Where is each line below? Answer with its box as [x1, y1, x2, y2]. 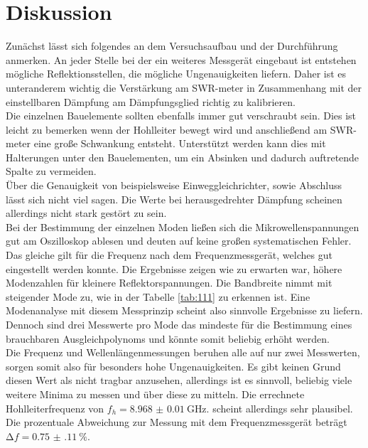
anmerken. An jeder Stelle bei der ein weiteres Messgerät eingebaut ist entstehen [6, 52, 357, 67]
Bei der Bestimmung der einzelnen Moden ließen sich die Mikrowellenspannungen [6, 219, 359, 234]
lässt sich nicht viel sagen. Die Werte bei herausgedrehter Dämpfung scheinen [6, 191, 342, 206]
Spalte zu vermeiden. [6, 164, 97, 178]
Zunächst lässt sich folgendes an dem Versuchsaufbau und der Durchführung [6, 38, 338, 53]
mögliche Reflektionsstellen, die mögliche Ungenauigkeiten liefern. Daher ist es [6, 66, 347, 81]
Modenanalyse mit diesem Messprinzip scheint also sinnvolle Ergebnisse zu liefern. [6, 303, 363, 318]
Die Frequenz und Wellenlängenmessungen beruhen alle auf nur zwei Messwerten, [6, 345, 360, 360]
